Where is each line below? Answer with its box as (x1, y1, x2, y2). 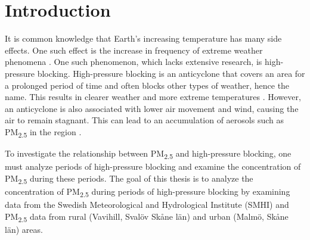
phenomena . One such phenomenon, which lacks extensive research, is (5, 55, 262, 68)
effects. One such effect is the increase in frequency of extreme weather (5, 43, 263, 56)
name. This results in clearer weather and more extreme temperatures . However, (5, 91, 301, 103)
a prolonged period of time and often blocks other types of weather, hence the (5, 79, 290, 91)
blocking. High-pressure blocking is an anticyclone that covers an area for (37, 67, 305, 79)
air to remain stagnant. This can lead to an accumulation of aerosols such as (5, 114, 284, 126)
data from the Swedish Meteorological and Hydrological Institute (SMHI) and (5, 198, 289, 210)
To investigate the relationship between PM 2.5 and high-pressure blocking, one (5, 147, 292, 161)
